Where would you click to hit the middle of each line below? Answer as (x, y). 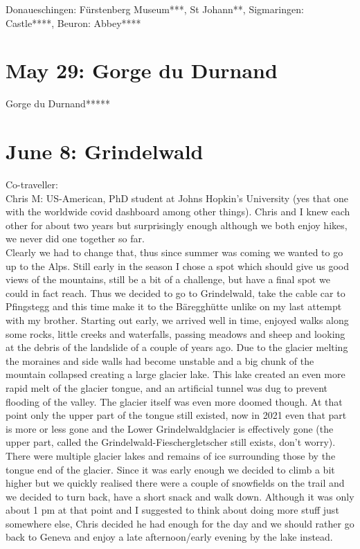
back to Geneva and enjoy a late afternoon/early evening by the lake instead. (169, 537)
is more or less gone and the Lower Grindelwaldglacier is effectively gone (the (170, 428)
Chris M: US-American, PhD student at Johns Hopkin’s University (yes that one (177, 198)
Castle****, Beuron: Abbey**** (73, 22)
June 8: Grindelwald (105, 151)
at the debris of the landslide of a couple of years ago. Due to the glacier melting (177, 347)
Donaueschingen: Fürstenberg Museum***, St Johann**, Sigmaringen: (155, 9)
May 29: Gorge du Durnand (142, 70)
